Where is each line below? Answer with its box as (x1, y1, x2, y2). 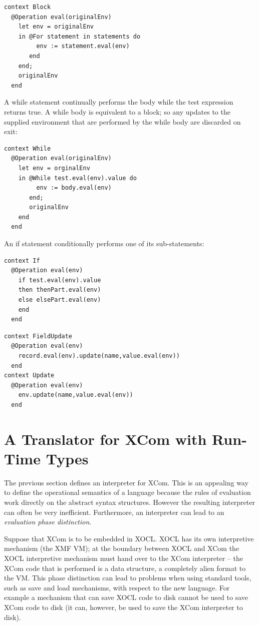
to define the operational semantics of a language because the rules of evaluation (4, 487, 251, 497)
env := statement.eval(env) (36, 43, 130, 50)
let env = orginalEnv (18, 164, 90, 172)
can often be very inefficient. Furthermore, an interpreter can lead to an (4, 506, 224, 517)
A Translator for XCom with (4, 428, 207, 449)
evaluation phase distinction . (4, 516, 92, 527)
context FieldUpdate (4, 332, 73, 340)
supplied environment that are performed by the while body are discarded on (4, 116, 241, 127)
